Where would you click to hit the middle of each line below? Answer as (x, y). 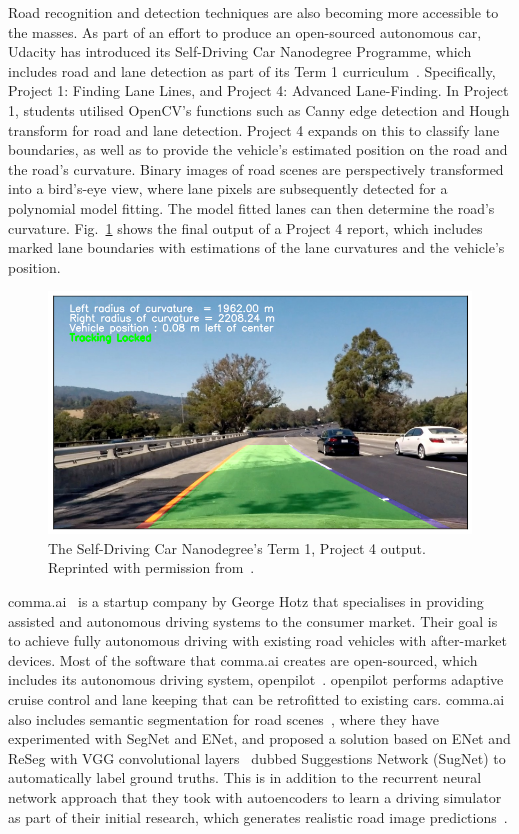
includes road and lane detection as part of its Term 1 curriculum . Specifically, (252, 70)
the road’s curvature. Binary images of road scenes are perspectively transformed (256, 168)
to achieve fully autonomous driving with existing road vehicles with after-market (257, 640)
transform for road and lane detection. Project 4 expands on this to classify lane (254, 129)
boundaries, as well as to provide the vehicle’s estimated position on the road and (258, 149)
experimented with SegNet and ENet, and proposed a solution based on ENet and (259, 738)
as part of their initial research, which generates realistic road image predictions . (258, 816)
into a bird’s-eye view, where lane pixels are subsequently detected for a (228, 188)
